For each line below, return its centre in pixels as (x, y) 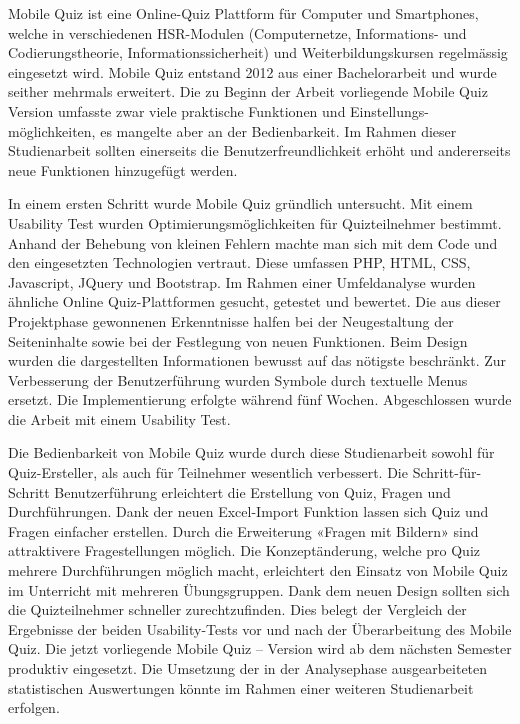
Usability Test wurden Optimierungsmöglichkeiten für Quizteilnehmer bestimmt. (255, 222)
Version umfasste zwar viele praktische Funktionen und (177, 110)
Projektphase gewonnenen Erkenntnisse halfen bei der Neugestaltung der (231, 320)
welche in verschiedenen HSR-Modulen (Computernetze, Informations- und (237, 32)
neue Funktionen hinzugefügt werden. (123, 169)
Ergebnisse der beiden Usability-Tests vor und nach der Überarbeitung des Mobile (260, 628)
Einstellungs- (389, 110)
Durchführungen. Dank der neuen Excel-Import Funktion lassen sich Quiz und (248, 511)
